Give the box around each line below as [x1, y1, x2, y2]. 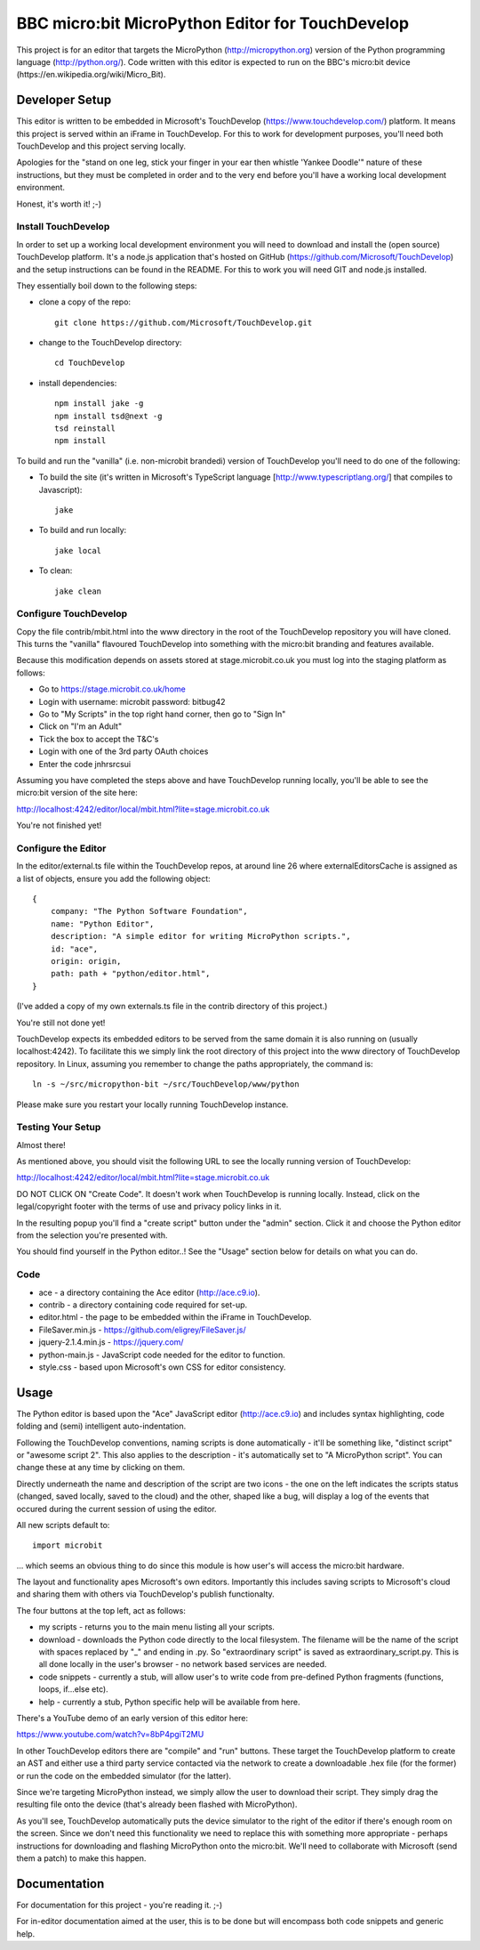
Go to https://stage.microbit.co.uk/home [38, 684, 186, 694]
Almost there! [16, 1139, 66, 1150]
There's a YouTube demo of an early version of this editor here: [16, 1713, 249, 1723]
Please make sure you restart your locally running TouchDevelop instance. [16, 1099, 289, 1110]
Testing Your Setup [16, 1121, 101, 1134]
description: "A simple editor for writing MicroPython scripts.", [50, 931, 351, 942]
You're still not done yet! [16, 1017, 106, 1028]
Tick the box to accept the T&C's [38, 733, 159, 744]
